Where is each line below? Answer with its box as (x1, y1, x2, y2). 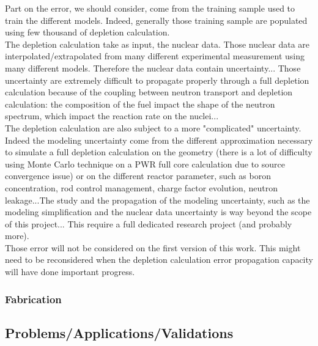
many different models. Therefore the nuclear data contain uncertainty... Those (5, 61, 301, 74)
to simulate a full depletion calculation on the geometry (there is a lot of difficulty (5, 145, 312, 158)
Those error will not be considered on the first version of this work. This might (5, 241, 301, 254)
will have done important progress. (5, 265, 135, 278)
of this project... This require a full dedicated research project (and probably (5, 217, 292, 230)
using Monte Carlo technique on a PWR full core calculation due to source (5, 157, 285, 170)
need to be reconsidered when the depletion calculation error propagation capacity (5, 253, 313, 266)
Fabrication (5, 291, 62, 306)
